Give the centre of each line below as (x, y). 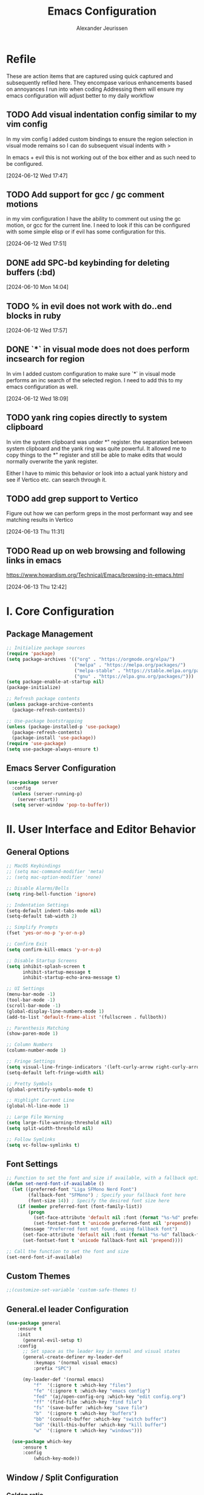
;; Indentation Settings (38, 905)
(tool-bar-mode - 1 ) (31, 1000)
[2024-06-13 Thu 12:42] (36, 587)
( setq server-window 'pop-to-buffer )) (61, 805)
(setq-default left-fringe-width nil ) (55, 1072)
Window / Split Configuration (63, 1478)
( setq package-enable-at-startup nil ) (55, 682)
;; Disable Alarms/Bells (38, 888)
